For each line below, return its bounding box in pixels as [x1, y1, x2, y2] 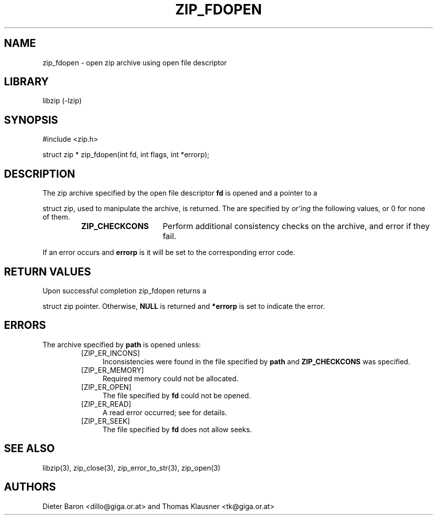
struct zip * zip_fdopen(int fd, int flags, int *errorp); [42, 150, 210, 159]
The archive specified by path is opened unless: [42, 340, 201, 349]
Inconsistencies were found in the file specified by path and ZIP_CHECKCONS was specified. [102, 357, 411, 366]
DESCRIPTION [4, 167, 75, 180]
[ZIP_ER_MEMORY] [81, 365, 144, 374]
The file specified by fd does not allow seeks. [102, 425, 252, 434]
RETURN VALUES [4, 265, 91, 278]
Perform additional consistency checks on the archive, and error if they [163, 221, 430, 232]
